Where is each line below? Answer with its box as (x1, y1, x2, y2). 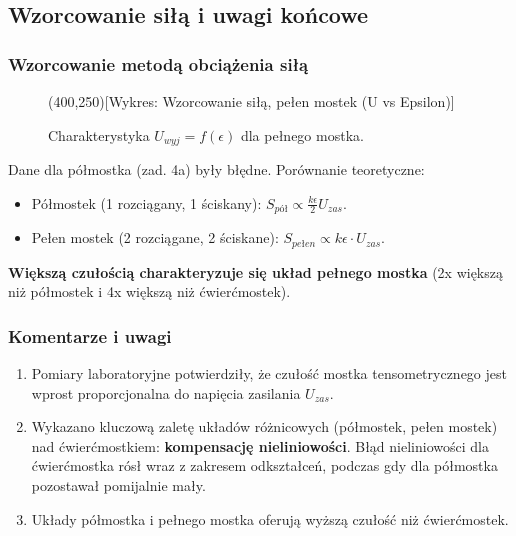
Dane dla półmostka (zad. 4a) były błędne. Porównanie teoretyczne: (8, 159, 425, 180)
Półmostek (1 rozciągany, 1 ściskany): (31, 192, 262, 213)
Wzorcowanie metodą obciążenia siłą (8, 51, 309, 76)
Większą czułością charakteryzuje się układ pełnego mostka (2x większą (8, 261, 503, 282)
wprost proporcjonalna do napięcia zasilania (31, 382, 301, 403)
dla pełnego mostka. (240, 124, 364, 145)
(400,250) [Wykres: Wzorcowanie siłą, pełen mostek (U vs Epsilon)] (48, 91, 455, 111)
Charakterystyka (48, 124, 150, 145)
